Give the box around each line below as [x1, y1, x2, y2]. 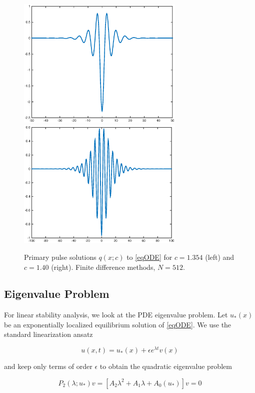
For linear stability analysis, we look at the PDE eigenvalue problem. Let [4, 309, 228, 320]
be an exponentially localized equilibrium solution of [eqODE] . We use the [4, 319, 231, 329]
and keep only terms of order [4, 361, 92, 371]
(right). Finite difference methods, [51, 261, 155, 272]
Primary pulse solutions [24, 251, 96, 262]
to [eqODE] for [126, 251, 172, 262]
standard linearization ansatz [4, 329, 93, 339]
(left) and [205, 251, 234, 262]
